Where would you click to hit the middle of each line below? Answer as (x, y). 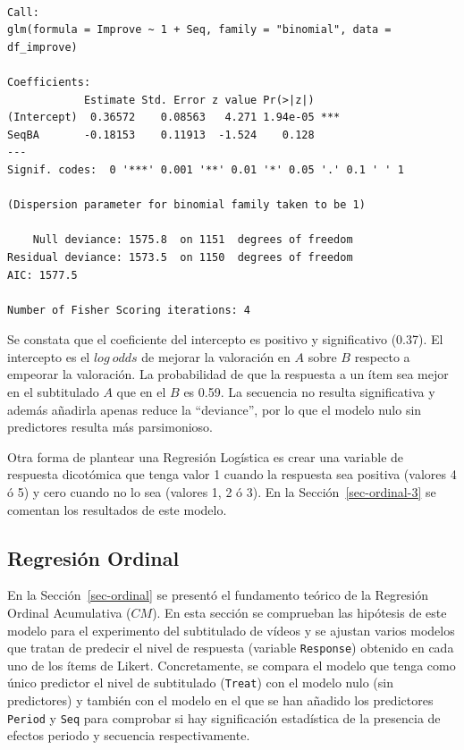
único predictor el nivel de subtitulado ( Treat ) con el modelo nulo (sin (200, 683)
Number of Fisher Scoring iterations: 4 (129, 310)
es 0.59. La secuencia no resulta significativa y (309, 392)
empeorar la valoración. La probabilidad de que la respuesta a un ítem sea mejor (228, 374)
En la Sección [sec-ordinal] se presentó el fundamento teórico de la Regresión (218, 595)
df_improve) (42, 47)
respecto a (382, 356)
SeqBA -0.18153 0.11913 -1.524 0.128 (161, 135)
